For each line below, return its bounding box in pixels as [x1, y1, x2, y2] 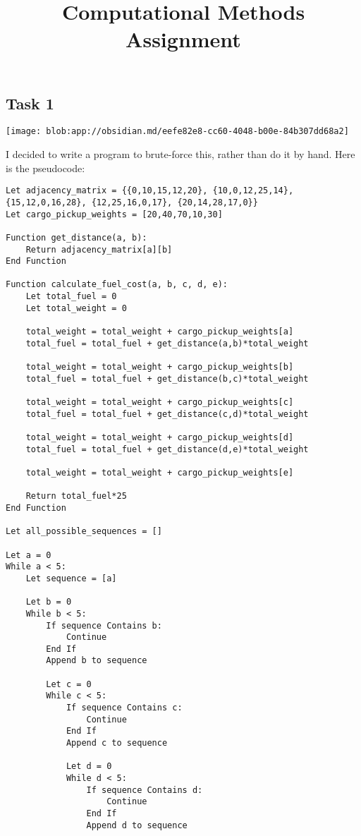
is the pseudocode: [6, 160, 85, 175]
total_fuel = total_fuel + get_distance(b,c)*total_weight [25, 373, 309, 384]
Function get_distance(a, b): [6, 232, 147, 243]
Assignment [126, 25, 241, 54]
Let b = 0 [25, 597, 72, 607]
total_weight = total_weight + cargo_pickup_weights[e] [25, 467, 294, 478]
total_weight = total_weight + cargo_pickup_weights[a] [25, 327, 294, 337]
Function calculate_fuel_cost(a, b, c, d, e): [6, 279, 228, 290]
